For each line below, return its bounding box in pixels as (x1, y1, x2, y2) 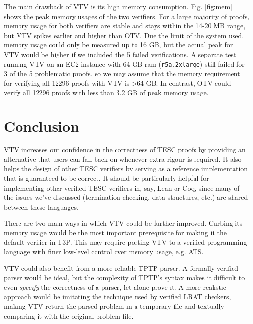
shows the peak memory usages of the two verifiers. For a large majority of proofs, (4, 11, 250, 21)
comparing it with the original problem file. (4, 310, 134, 321)
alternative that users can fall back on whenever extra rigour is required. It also (4, 153, 242, 164)
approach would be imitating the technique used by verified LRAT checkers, (4, 291, 231, 302)
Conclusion (4, 116, 79, 136)
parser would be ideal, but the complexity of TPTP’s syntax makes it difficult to (4, 272, 245, 283)
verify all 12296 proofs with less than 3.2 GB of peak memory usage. (4, 87, 209, 97)
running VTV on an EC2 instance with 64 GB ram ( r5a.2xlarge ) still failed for (4, 58, 245, 69)
